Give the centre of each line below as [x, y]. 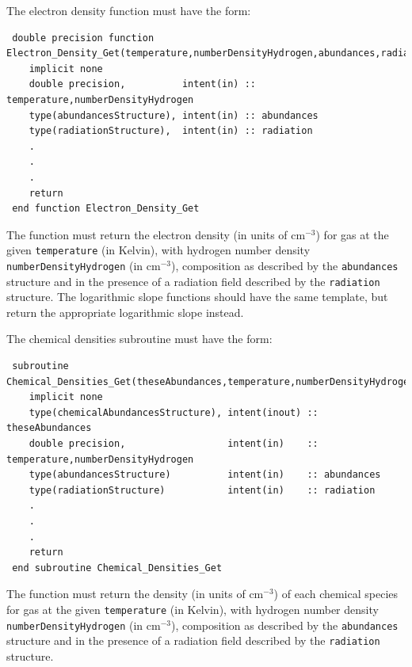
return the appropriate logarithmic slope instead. [125, 312]
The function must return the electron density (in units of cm [156, 234]
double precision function [83, 38]
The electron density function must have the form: [129, 10]
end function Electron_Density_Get [106, 209]
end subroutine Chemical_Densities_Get [117, 568]
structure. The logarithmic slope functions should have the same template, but [197, 297]
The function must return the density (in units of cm [135, 594]
